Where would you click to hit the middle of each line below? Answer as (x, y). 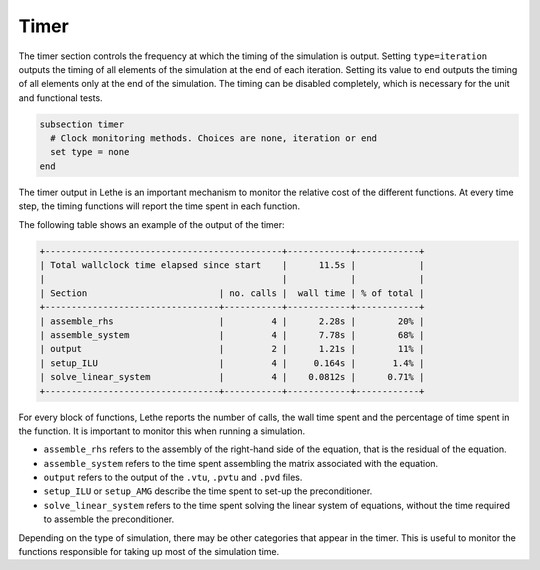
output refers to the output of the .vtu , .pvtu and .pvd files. (173, 477)
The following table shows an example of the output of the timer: (151, 224)
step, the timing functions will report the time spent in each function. (159, 206)
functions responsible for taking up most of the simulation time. (149, 552)
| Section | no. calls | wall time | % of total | (232, 293)
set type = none (90, 152)
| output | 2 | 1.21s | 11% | (232, 349)
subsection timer (82, 124)
